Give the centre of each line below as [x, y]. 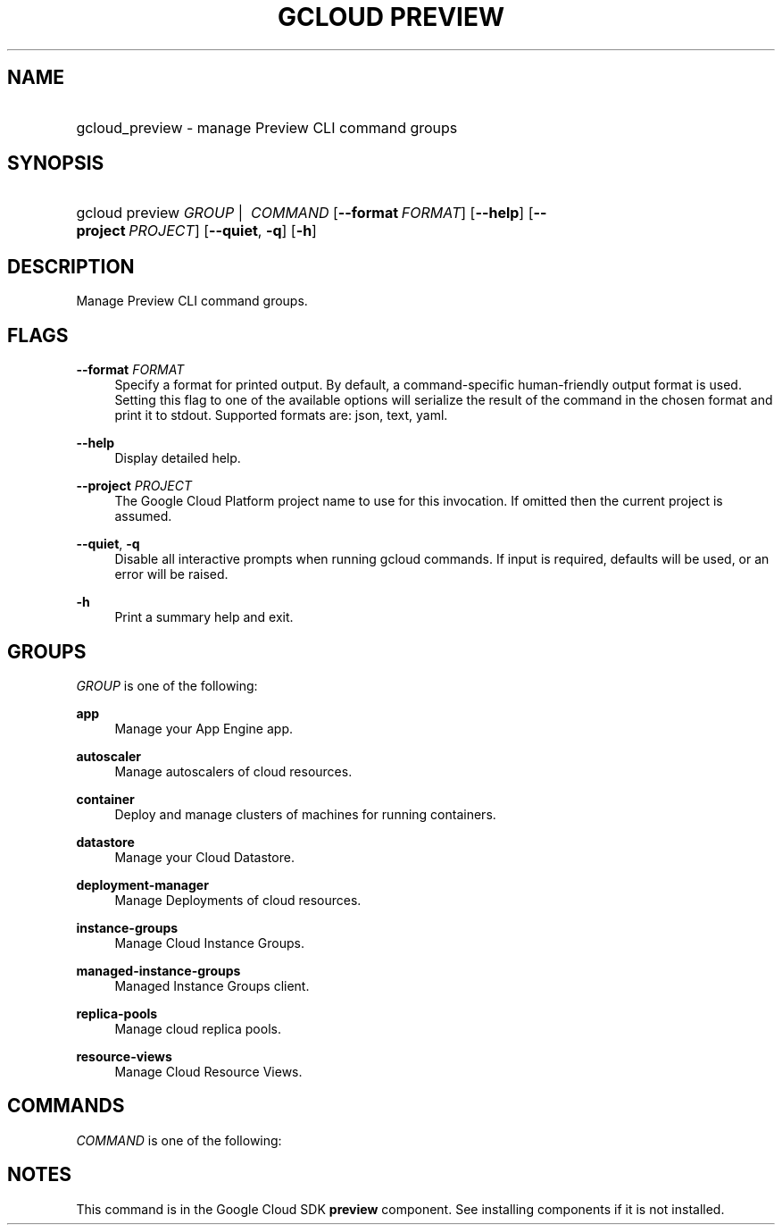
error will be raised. [171, 574]
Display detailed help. [178, 458]
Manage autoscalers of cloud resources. [233, 771]
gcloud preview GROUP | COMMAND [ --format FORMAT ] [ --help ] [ [305, 213]
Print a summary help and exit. [204, 617]
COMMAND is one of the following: [179, 1140]
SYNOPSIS [56, 163]
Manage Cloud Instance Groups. [209, 943]
